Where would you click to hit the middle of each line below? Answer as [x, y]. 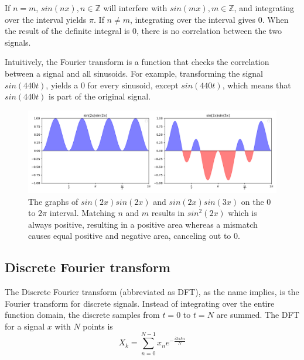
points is [98, 326]
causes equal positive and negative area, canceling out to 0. [134, 236]
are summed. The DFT [258, 315]
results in [168, 213]
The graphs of [53, 201]
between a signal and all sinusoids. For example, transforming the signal [134, 73]
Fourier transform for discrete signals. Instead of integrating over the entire [140, 303]
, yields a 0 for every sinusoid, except [112, 85]
